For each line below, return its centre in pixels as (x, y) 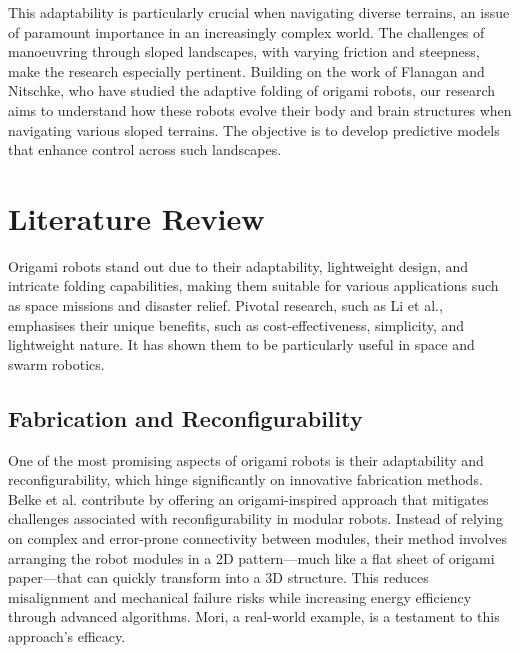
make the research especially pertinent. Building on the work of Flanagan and (246, 70)
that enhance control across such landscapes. (145, 149)
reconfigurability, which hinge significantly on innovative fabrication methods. (245, 479)
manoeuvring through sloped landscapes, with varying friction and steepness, (244, 51)
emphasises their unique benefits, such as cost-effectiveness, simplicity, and (236, 324)
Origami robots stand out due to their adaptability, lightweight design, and (238, 265)
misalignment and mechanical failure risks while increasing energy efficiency (240, 596)
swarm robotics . (56, 363)
